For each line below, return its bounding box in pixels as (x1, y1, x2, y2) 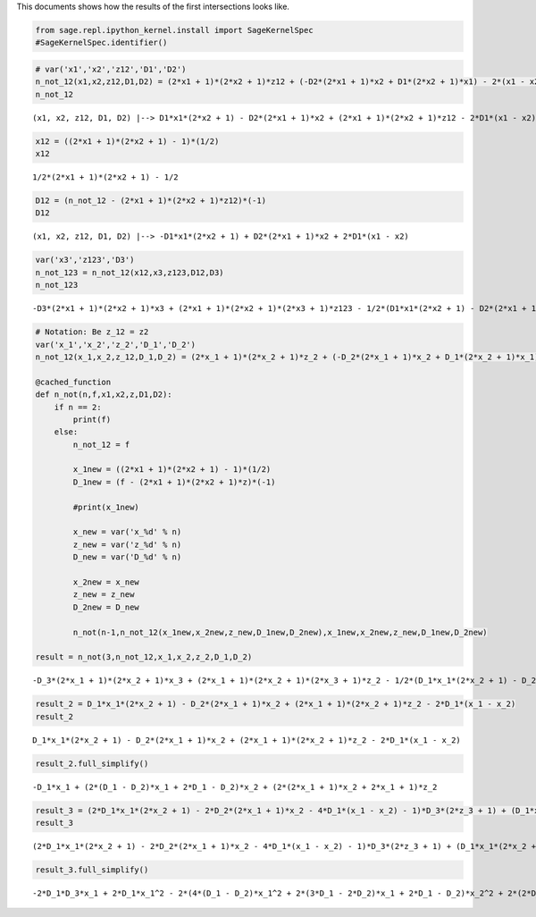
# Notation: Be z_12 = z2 (35, 327, 149, 337)
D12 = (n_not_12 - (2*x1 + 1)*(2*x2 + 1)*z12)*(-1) (35, 196, 267, 206)
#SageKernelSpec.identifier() (35, 38, 168, 48)
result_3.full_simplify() (35, 864, 149, 875)
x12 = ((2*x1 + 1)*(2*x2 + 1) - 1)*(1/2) (35, 136, 220, 147)
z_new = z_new (72, 590, 135, 600)
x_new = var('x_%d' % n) (72, 527, 182, 537)
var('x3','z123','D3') (35, 255, 135, 265)
